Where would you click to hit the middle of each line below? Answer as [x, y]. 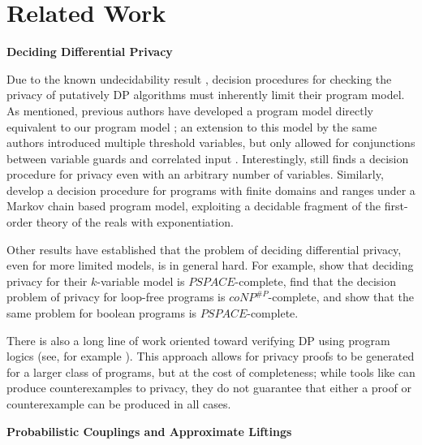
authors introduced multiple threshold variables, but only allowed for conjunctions [211, 143]
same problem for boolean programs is [102, 313]
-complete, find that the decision [316, 281]
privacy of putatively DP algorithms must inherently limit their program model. [206, 95]
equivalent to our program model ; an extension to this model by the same [192, 126]
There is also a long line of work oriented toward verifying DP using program [198, 340]
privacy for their [47, 281]
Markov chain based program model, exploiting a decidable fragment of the [194, 206]
